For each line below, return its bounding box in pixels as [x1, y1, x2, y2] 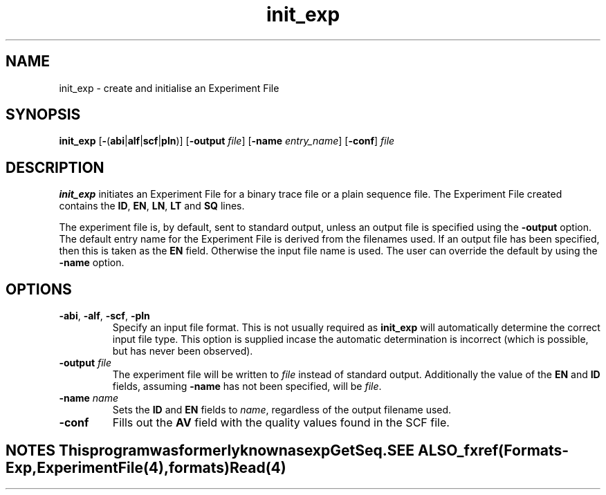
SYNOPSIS [6, 106, 81, 124]
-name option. [59, 256, 125, 269]
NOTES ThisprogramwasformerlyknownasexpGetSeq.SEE [6, 441, 414, 459]
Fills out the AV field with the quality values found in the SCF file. [112, 415, 450, 430]
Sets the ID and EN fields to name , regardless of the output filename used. [112, 404, 452, 416]
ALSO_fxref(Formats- [417, 441, 569, 459]
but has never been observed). [112, 345, 253, 357]
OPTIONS [6, 280, 72, 298]
